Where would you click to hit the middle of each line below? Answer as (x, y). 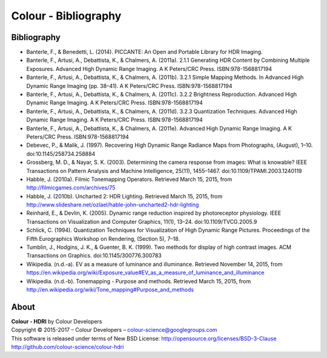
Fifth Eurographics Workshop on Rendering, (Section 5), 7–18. (103, 238)
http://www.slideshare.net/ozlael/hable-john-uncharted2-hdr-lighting (113, 205)
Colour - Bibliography (66, 16)
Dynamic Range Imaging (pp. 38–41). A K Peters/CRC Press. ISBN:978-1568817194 (129, 86)
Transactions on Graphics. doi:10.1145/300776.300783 (94, 255)
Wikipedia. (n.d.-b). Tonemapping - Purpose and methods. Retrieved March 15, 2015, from (139, 281)
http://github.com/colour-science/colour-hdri (68, 347)
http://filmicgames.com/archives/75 (71, 187)
